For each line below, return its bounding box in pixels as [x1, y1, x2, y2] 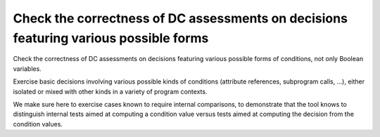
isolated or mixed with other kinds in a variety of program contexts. [13, 87, 208, 96]
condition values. [13, 119, 63, 128]
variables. [13, 64, 42, 73]
